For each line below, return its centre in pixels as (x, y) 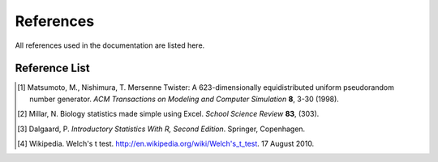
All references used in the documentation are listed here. (110, 45)
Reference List (52, 68)
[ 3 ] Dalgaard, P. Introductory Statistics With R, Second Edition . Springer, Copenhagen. (161, 129)
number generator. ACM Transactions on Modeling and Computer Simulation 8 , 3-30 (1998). (185, 99)
